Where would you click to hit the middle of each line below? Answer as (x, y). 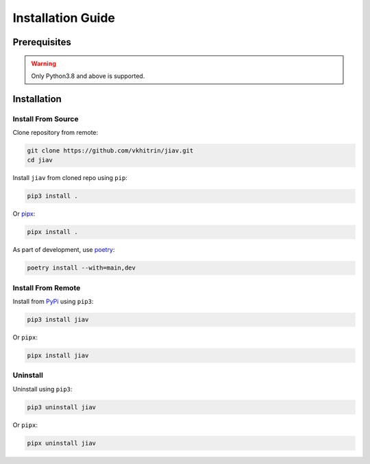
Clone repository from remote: (56, 133)
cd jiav (40, 160)
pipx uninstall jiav (61, 443)
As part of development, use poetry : (64, 250)
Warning (44, 63)
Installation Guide (64, 18)
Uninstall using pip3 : (42, 389)
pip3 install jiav (58, 320)
